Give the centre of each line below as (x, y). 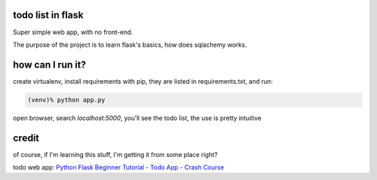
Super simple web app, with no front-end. (73, 32)
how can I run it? (50, 65)
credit (26, 138)
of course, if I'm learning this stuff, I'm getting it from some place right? (115, 154)
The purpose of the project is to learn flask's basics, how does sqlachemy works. (130, 45)
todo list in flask (48, 15)
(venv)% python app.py (66, 100)
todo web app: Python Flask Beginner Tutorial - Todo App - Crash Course (119, 167)
